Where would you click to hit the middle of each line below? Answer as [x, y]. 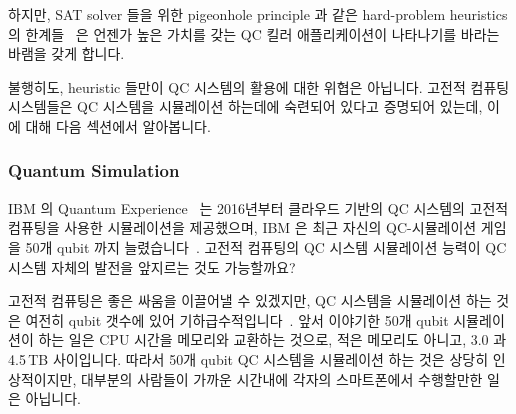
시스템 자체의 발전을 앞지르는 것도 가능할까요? [152, 266]
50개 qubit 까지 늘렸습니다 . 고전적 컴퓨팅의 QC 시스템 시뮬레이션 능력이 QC [266, 246]
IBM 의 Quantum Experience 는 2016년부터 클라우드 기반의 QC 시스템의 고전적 [258, 207]
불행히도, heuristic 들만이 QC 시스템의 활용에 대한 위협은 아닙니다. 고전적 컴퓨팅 [259, 86]
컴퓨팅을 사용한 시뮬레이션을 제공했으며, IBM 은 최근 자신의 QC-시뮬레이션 [242, 227]
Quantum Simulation [94, 170]
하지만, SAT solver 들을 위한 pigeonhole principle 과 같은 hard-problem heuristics [258, 14]
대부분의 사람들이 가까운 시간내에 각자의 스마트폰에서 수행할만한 [281, 378]
